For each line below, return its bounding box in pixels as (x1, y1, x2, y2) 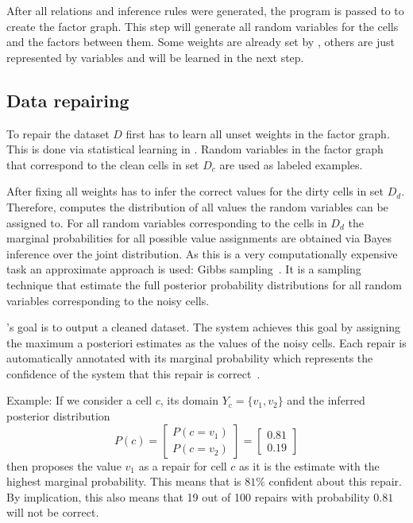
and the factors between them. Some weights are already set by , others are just (6, 33, 395, 50)
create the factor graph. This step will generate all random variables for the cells (6, 17, 399, 34)
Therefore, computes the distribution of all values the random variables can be (6, 198, 388, 215)
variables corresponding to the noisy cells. (6, 292, 210, 308)
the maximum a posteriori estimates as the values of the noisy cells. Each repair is (6, 334, 407, 351)
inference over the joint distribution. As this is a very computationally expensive (6, 245, 398, 261)
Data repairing (6, 87, 129, 112)
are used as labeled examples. (219, 156, 363, 172)
